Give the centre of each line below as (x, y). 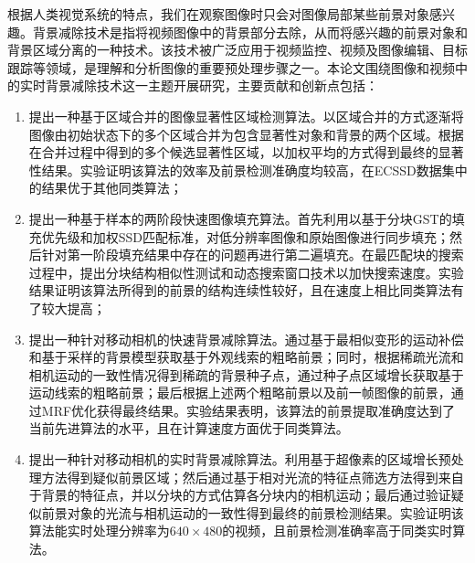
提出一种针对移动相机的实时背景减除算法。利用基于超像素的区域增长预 (240, 459)
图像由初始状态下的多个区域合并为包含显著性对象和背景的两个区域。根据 (246, 134)
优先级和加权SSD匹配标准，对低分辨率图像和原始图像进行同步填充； (246, 236)
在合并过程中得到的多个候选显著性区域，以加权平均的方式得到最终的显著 (246, 152)
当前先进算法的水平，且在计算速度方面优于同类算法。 (189, 428)
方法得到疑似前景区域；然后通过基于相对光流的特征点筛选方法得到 (240, 477)
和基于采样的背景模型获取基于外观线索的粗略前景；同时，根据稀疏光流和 (246, 357)
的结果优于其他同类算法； (106, 188)
